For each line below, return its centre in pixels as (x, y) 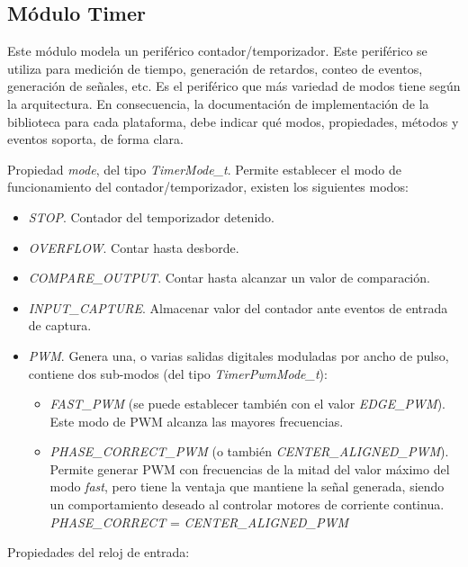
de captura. (60, 325)
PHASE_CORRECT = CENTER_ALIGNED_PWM (199, 522)
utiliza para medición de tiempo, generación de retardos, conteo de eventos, (215, 68)
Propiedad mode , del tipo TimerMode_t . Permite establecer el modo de (204, 169)
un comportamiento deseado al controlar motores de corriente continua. (247, 504)
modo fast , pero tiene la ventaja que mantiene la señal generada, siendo (247, 486)
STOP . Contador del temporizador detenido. (151, 216)
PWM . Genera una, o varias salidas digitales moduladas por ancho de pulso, (238, 355)
